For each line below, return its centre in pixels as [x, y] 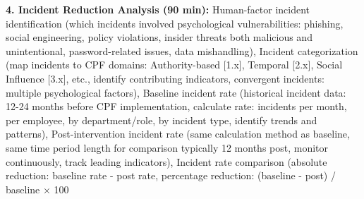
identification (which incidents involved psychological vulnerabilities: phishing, [175, 23]
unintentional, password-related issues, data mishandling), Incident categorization [182, 50]
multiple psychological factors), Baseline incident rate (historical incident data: [176, 92]
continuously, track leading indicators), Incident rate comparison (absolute [166, 161]
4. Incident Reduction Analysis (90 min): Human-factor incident [158, 9]
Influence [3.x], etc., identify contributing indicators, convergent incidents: [165, 78]
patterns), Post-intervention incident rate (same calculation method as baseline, [178, 134]
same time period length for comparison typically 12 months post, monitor [167, 147]
